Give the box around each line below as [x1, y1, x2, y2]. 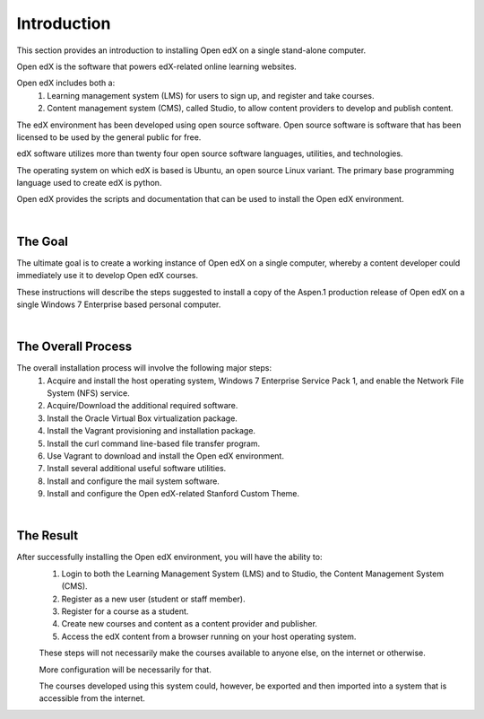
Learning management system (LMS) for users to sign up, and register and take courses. [47, 90, 375, 101]
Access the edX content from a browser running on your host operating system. [61, 631, 357, 642]
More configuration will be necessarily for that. [39, 664, 212, 675]
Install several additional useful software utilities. [47, 463, 227, 474]
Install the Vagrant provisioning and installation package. [47, 425, 255, 436]
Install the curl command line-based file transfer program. [47, 438, 261, 449]
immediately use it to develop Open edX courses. [16, 270, 199, 281]
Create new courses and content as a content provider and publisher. [61, 618, 318, 629]
